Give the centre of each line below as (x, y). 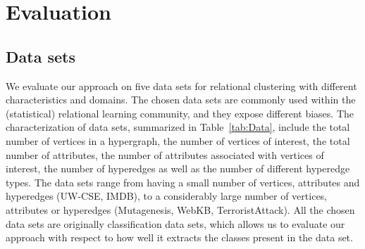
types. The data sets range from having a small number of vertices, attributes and (183, 182)
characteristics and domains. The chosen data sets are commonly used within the (181, 100)
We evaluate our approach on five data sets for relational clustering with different (181, 85)
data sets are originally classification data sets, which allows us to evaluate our (175, 223)
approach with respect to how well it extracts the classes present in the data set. (179, 237)
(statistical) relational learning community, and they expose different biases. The (180, 113)
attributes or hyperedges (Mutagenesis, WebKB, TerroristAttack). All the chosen (180, 209)
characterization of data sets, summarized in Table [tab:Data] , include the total (178, 127)
